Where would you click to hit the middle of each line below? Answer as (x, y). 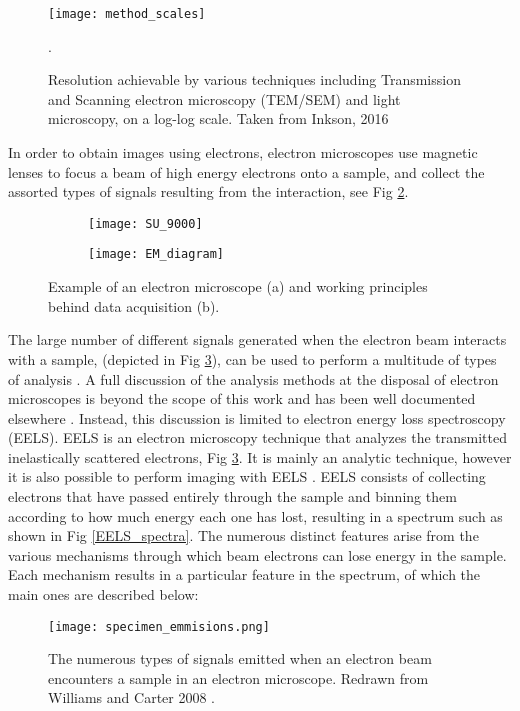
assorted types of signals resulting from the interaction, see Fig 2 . (208, 191)
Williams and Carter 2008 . (132, 697)
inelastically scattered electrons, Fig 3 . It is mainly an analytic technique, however (260, 456)
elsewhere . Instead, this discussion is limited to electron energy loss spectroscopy (257, 417)
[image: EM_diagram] (156, 254)
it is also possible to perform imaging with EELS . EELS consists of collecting (247, 476)
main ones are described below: (103, 594)
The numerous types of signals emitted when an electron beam (240, 658)
